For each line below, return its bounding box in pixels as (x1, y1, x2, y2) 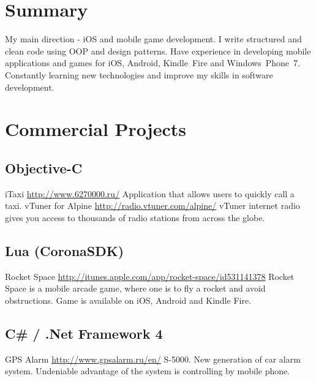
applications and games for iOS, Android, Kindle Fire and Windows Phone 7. (5, 56, 300, 69)
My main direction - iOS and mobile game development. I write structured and (5, 32, 302, 45)
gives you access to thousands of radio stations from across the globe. (5, 211, 265, 224)
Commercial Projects (5, 116, 186, 141)
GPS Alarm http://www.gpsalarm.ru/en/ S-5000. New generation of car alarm (5, 352, 301, 365)
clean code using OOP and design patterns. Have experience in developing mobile (5, 44, 311, 57)
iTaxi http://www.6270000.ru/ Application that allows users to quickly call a (5, 187, 295, 200)
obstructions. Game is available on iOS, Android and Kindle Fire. (5, 293, 252, 306)
